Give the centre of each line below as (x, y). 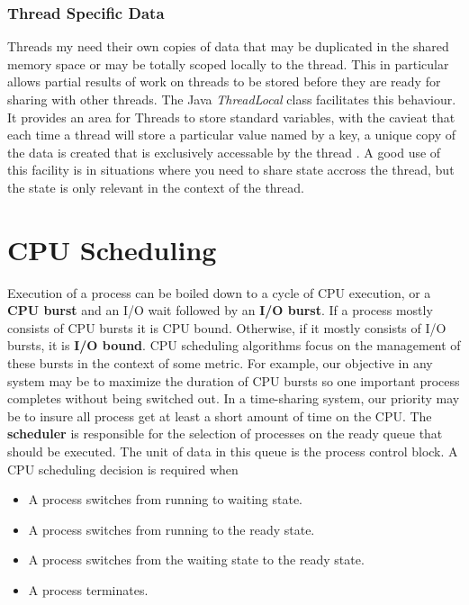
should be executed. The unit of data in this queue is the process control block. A (233, 451)
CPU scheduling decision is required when (123, 469)
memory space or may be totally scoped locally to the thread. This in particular (228, 63)
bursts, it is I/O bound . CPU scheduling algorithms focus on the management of (234, 345)
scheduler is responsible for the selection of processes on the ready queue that (225, 433)
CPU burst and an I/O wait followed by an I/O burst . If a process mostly (220, 310)
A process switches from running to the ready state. (171, 529)
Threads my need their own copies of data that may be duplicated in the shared (228, 46)
